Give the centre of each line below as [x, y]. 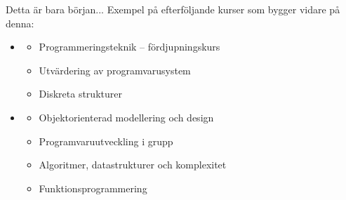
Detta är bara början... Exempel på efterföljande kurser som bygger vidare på [173, 9]
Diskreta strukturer [80, 94]
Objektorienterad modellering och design [126, 117]
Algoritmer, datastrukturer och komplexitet [133, 165]
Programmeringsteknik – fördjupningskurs [129, 47]
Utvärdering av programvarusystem [115, 70]
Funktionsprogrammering [93, 188]
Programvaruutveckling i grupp [106, 141]
